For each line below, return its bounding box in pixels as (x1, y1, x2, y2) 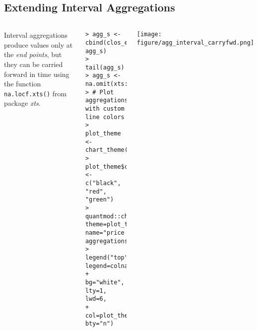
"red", (85, 188, 107, 195)
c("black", (85, 180, 121, 187)
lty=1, (85, 287, 107, 294)
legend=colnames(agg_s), (85, 262, 167, 269)
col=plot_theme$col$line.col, (85, 312, 185, 319)
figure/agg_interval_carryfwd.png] (136, 39, 255, 46)
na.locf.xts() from (4, 88, 67, 98)
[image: (136, 31, 162, 38)
